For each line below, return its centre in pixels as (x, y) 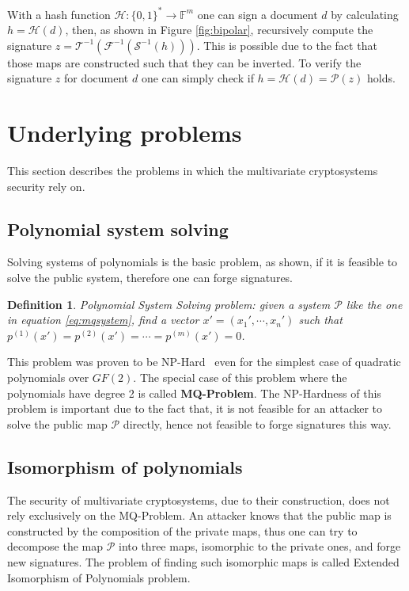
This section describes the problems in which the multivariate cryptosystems (193, 170)
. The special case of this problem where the (240, 377)
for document (96, 78)
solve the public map (57, 423)
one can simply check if (197, 78)
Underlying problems (125, 133)
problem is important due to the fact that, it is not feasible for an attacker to (195, 408)
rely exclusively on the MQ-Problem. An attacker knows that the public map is (199, 515)
